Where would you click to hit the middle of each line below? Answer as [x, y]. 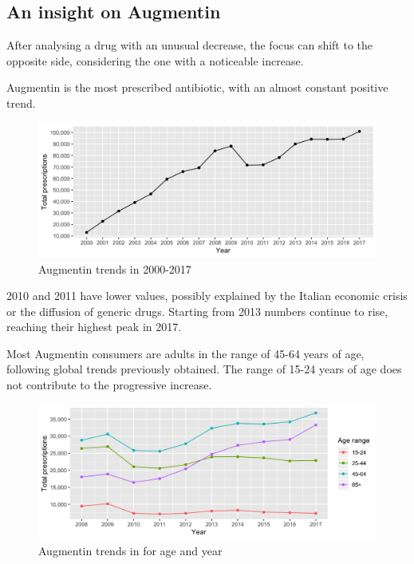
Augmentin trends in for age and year [130, 550]
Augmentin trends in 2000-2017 [115, 268]
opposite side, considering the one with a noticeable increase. [155, 60]
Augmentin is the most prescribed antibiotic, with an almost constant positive [197, 87]
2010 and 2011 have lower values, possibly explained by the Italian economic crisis [207, 296]
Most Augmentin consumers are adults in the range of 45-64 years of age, [185, 353]
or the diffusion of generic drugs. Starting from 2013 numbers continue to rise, [197, 311]
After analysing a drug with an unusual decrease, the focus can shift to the [190, 45]
